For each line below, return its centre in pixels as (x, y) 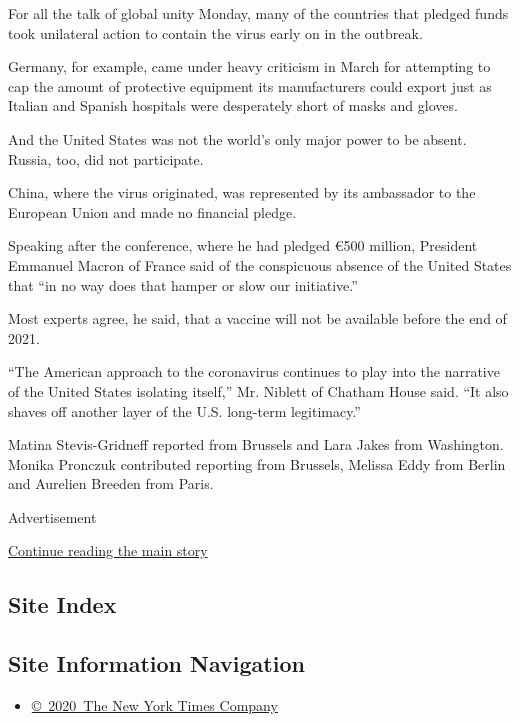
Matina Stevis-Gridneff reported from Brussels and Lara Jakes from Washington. (256, 444)
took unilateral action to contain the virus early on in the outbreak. (215, 32)
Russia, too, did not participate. (106, 158)
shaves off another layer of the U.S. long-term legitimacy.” (184, 410)
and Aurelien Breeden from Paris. (111, 483)
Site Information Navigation (156, 663)
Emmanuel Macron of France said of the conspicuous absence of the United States (260, 264)
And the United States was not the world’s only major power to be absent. (237, 138)
